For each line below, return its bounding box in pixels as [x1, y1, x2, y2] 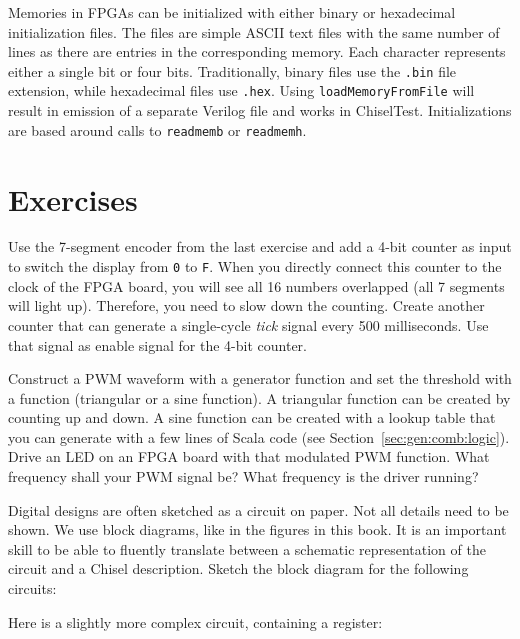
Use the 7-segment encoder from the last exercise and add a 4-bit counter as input [8, 236, 512, 257]
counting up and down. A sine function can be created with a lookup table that [8, 407, 496, 428]
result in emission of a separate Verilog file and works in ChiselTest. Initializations [8, 100, 512, 121]
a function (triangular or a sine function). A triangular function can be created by [8, 387, 511, 408]
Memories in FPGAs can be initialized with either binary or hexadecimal [8, 2, 456, 22]
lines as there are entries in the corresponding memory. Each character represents [8, 41, 506, 62]
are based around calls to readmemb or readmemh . [8, 119, 307, 140]
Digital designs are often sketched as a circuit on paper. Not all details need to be [8, 499, 509, 520]
